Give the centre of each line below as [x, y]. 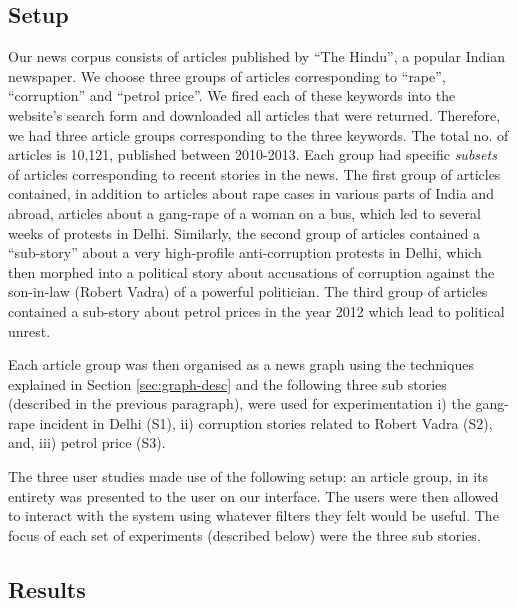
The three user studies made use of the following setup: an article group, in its [248, 476]
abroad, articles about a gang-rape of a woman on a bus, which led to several [244, 212]
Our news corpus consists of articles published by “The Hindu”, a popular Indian [256, 56]
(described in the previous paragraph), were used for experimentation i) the [239, 403]
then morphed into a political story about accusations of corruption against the [251, 271]
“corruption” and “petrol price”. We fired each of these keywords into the [232, 95]
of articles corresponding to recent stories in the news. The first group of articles [254, 173]
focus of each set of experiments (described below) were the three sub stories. [244, 534]
